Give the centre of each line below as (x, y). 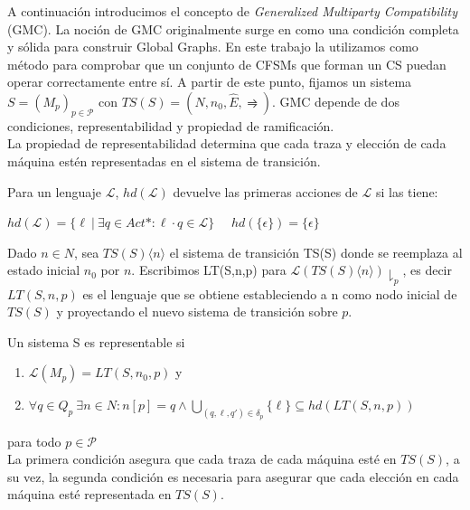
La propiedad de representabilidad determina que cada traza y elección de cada (227, 143)
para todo (34, 441)
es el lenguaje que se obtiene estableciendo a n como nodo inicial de (270, 293)
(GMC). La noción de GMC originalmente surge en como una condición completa (233, 28)
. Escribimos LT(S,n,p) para (209, 270)
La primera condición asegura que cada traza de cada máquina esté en (202, 459)
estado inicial (44, 270)
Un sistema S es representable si (96, 341)
